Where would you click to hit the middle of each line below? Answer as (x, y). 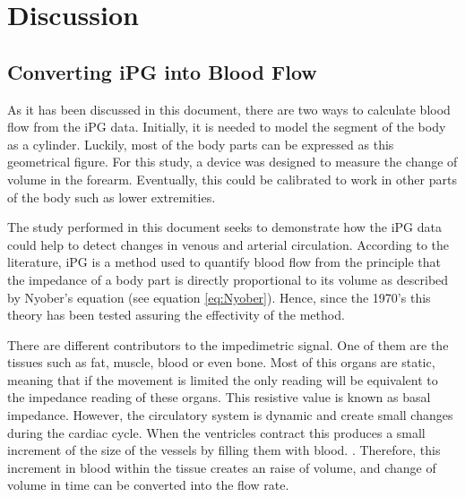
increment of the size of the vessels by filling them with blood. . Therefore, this (224, 450)
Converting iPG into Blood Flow (162, 71)
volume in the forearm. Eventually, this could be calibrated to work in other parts (232, 179)
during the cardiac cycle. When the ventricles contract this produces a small (216, 432)
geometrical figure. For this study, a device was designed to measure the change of (232, 162)
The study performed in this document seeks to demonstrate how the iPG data (224, 227)
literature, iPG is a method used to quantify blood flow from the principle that (224, 262)
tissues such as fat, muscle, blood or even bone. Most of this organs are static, (221, 362)
